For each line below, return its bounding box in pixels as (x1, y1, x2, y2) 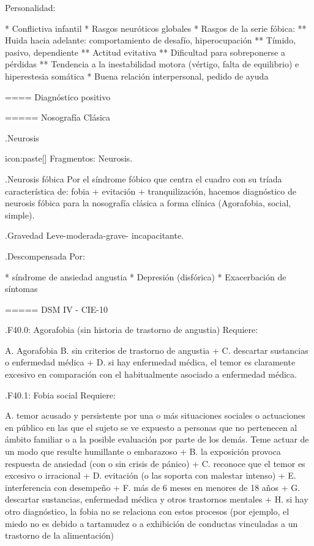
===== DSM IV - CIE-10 (5, 302, 108, 315)
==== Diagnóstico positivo (5, 90, 111, 103)
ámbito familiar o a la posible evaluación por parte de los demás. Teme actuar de (5, 433, 309, 446)
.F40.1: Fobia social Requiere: (5, 388, 116, 401)
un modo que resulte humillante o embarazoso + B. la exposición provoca (5, 445, 281, 458)
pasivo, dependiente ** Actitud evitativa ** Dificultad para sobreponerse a (5, 45, 285, 58)
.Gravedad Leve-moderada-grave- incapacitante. (5, 229, 184, 242)
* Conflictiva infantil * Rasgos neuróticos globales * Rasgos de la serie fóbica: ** (5, 21, 307, 34)
